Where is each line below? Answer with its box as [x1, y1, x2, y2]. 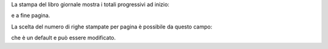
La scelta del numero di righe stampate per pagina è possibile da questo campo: [11, 23, 213, 30]
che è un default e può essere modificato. [11, 34, 116, 42]
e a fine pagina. [11, 12, 50, 19]
